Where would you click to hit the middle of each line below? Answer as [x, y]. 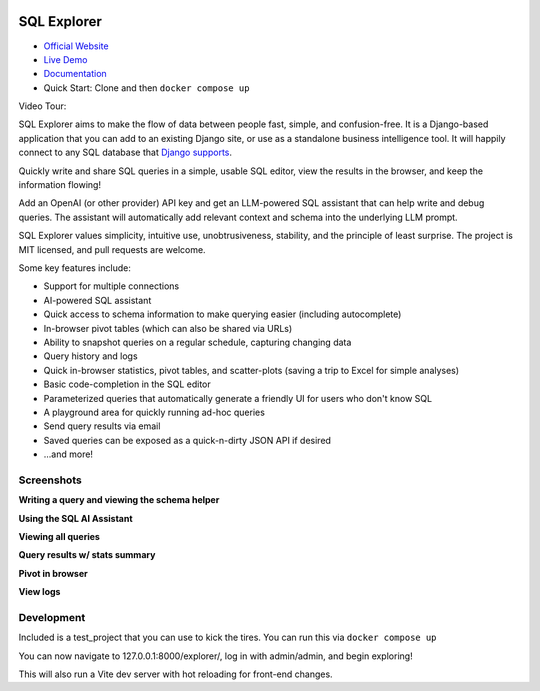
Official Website [76, 46]
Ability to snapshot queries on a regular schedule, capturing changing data [197, 342]
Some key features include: [75, 267]
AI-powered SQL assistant [97, 300]
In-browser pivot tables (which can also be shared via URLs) [168, 328]
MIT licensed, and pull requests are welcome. [112, 249]
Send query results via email [102, 426]
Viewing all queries [59, 536]
